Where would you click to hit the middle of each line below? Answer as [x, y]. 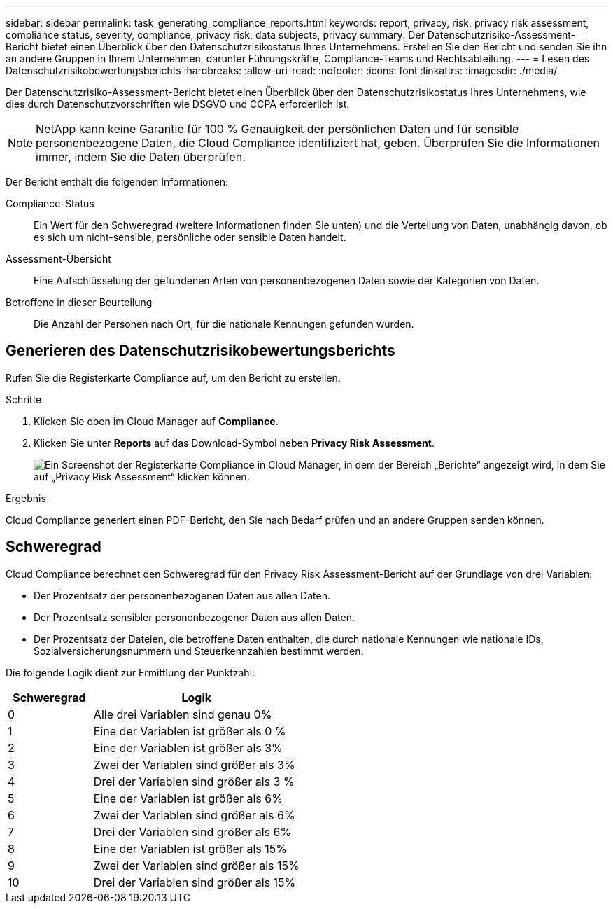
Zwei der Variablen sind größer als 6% [194, 815]
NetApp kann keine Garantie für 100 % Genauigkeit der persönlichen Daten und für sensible [277, 129]
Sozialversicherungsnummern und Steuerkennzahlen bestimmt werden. [199, 651]
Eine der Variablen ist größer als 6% [188, 798]
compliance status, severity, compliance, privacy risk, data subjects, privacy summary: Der [215, 35]
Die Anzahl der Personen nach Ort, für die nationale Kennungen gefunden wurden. [224, 324]
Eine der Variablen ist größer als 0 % [190, 731]
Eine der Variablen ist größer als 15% [190, 848]
